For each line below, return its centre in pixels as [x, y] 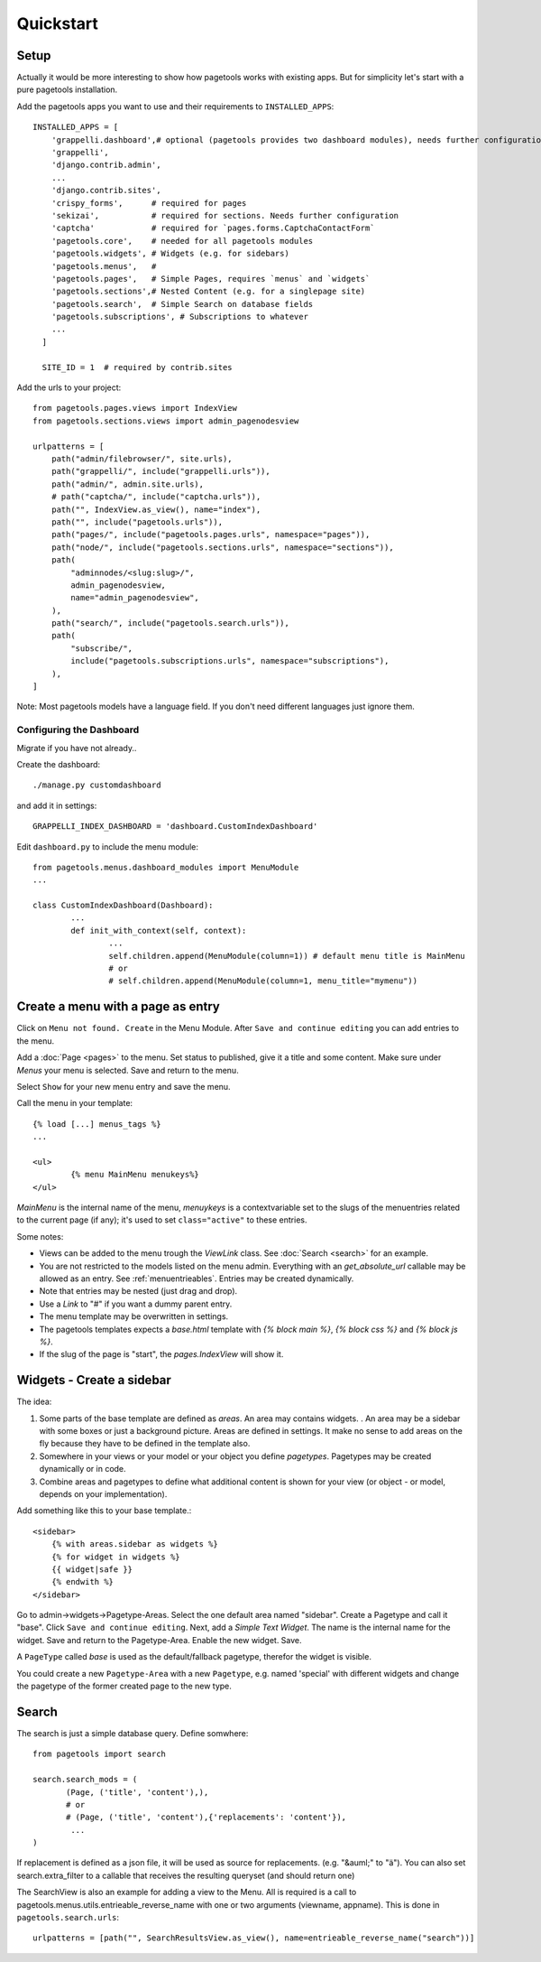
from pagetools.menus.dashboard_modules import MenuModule [166, 867]
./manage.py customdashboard [97, 785]
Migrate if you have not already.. [77, 748]
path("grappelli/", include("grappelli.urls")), [160, 471]
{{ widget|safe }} [92, 1569]
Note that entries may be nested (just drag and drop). [138, 1291]
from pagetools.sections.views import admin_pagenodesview [166, 421]
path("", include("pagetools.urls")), [137, 522]
